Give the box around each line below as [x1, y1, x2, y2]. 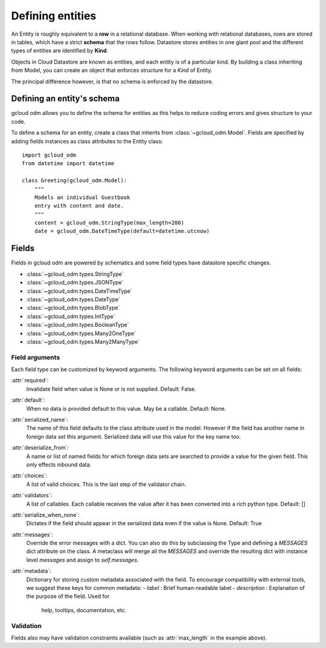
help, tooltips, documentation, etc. [41, 606, 127, 614]
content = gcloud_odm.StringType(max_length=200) [34, 220, 184, 226]
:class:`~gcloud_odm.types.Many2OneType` [26, 330, 136, 337]
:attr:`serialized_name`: [11, 416, 69, 423]
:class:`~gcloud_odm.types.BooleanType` [26, 321, 129, 329]
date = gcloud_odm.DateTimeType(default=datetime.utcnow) [34, 227, 210, 235]
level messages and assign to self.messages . [26, 556, 139, 563]
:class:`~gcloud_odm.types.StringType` [26, 270, 124, 278]
